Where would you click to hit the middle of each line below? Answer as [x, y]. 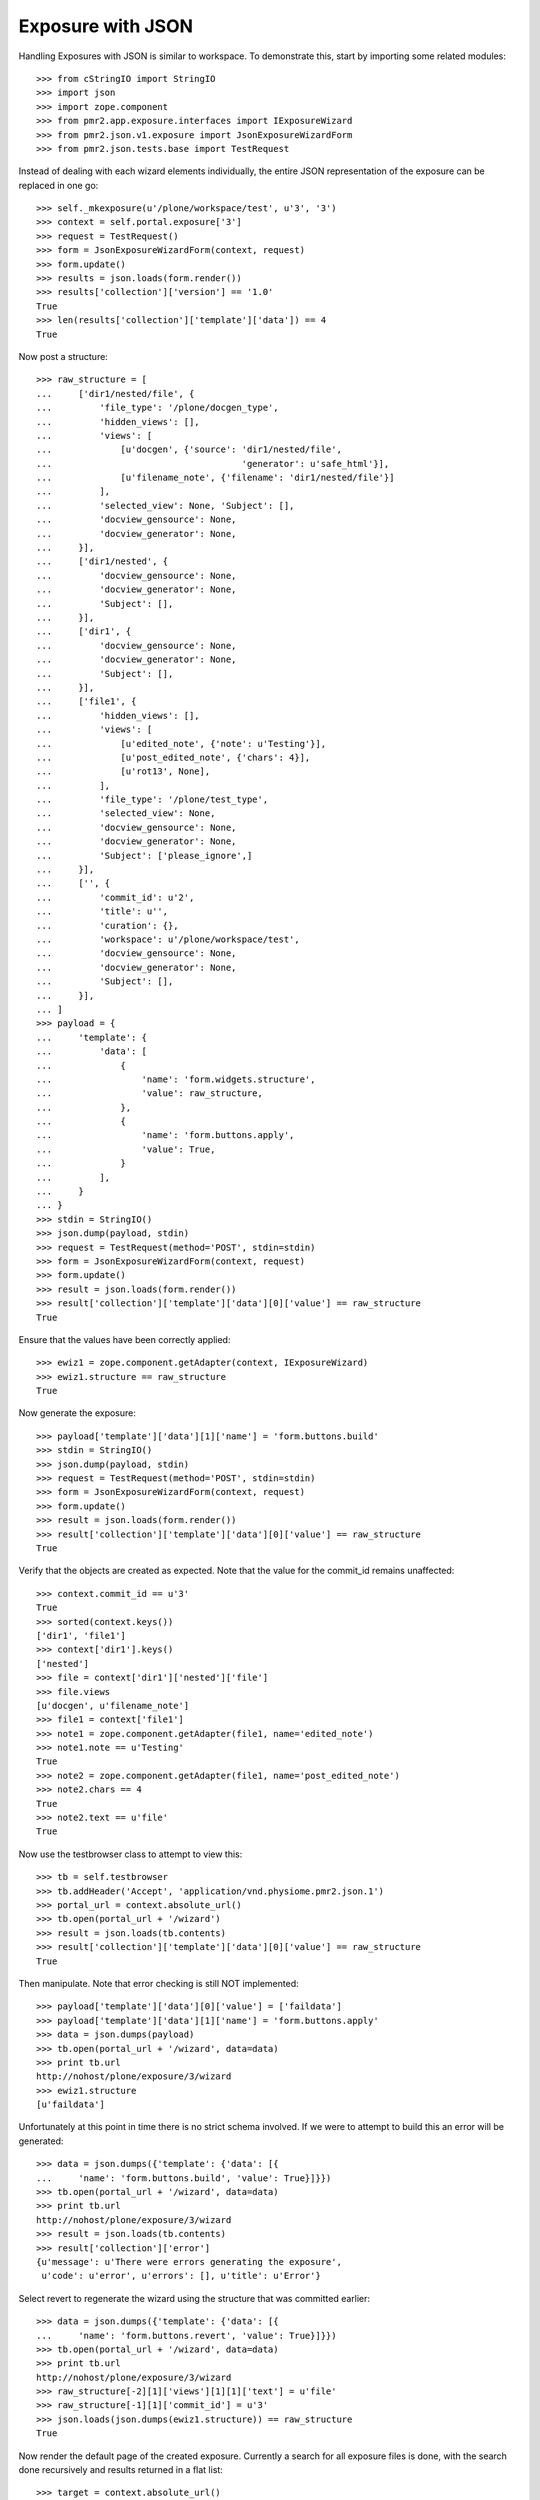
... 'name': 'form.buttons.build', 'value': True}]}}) [184, 2178]
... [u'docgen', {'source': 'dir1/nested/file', [189, 449]
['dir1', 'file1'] [81, 1635]
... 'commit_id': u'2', [115, 897]
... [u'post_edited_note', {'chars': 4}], [173, 757]
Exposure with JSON [106, 26]
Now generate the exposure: [77, 1413]
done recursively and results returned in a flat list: [121, 2470]
